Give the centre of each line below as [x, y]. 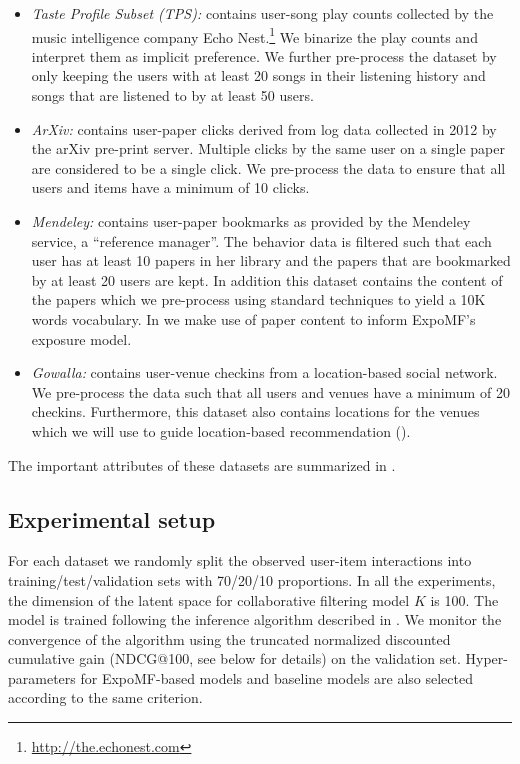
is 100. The [464, 599]
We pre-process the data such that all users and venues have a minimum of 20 [270, 391]
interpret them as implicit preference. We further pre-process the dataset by [264, 55]
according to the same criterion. [105, 697]
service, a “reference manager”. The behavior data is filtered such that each [261, 240]
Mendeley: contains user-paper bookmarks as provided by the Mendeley [251, 221]
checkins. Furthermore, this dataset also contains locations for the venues [255, 411]
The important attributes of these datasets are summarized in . [202, 464]
